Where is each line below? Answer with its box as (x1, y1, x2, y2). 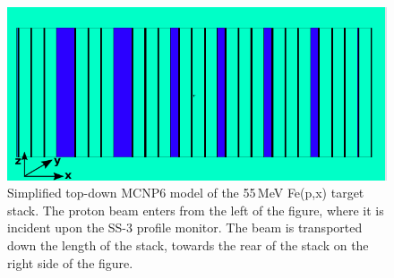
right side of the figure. (7, 253, 133, 272)
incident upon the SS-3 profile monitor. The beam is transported (7, 218, 363, 237)
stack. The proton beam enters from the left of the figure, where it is (7, 200, 384, 219)
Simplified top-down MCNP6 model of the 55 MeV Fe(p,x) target (7, 183, 364, 202)
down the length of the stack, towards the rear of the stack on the (7, 235, 369, 254)
